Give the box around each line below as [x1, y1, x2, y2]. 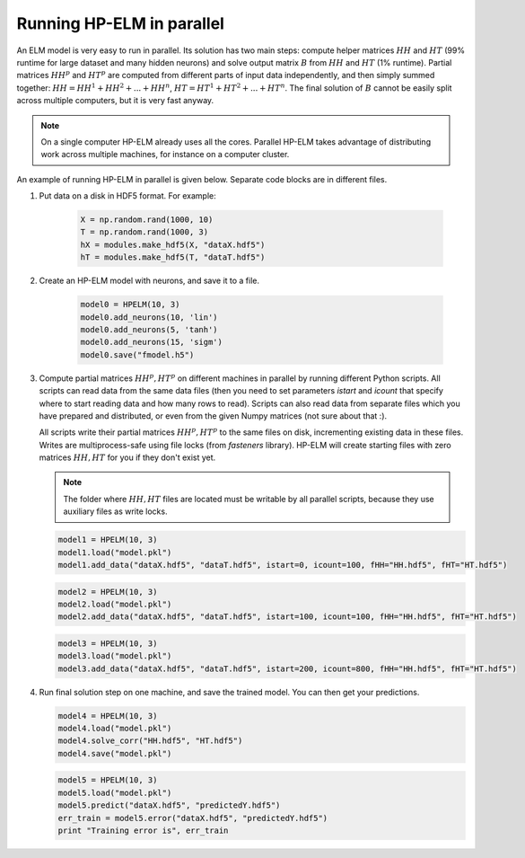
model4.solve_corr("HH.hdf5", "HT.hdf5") [57, 736, 243, 746]
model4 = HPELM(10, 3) [57, 711, 158, 721]
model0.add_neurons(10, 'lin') [80, 312, 219, 323]
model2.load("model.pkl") [57, 598, 172, 609]
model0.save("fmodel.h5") [80, 349, 195, 359]
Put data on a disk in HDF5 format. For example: [39, 190, 217, 201]
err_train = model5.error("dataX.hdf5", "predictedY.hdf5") [57, 813, 328, 823]
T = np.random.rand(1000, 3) [80, 227, 209, 237]
